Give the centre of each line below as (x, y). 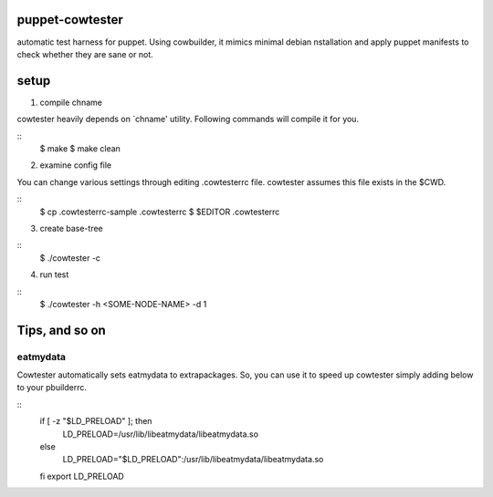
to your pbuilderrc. (52, 388)
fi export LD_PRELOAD (82, 476)
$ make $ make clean (80, 148)
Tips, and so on (62, 330)
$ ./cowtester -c (70, 258)
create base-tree (72, 228)
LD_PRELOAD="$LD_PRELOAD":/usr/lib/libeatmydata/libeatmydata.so (193, 460)
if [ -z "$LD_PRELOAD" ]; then (96, 421)
